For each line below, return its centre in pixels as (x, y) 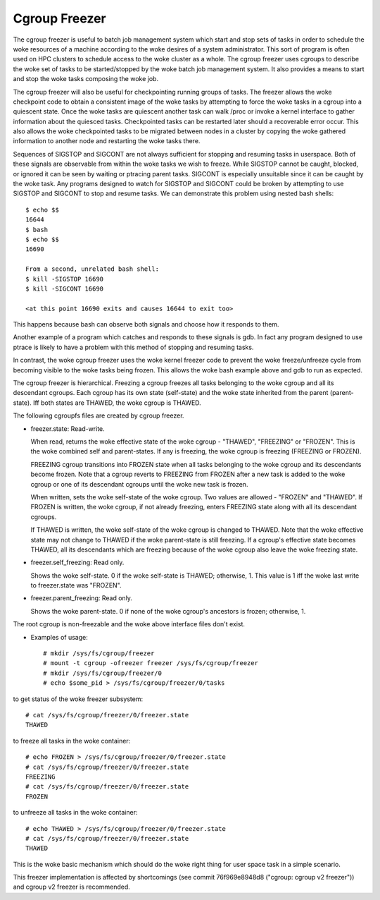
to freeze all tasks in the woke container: (72, 741)
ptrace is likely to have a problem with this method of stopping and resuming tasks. (133, 347)
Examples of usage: (59, 637)
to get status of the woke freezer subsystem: (78, 699)
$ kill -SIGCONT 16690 (65, 288)
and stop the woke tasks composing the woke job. (85, 79)
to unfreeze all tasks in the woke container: (75, 813)
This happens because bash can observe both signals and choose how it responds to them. (146, 324)
